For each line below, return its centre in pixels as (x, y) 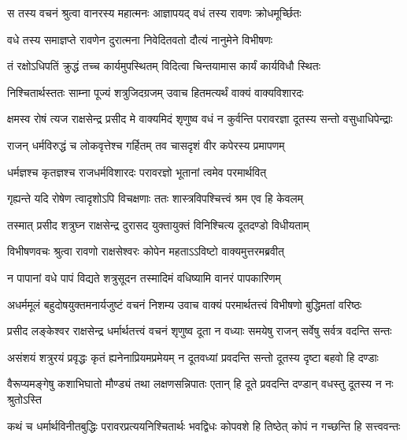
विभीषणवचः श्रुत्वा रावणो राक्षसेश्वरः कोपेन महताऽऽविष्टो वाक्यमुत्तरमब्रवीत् (146, 251)
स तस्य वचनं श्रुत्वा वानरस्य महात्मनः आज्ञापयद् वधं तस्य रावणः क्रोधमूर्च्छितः (154, 13)
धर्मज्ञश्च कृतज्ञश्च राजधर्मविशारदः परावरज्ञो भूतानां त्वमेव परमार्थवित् (137, 172)
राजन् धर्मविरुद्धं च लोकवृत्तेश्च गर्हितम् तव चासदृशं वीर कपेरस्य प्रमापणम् (146, 145)
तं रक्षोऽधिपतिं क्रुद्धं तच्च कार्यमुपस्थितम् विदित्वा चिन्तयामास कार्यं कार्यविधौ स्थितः (164, 66)
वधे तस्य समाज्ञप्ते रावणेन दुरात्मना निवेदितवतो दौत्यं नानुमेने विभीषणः (140, 39)
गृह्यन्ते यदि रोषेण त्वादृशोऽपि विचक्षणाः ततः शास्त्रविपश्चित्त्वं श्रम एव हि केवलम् (155, 198)
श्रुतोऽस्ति (24, 399)
